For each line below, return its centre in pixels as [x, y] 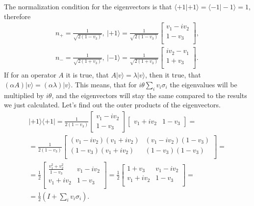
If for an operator [30, 75]
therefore [17, 16]
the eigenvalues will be [203, 84]
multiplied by [24, 95]
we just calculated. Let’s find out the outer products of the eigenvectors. [112, 105]
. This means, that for [104, 84]
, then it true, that [173, 75]
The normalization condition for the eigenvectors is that [88, 6]
